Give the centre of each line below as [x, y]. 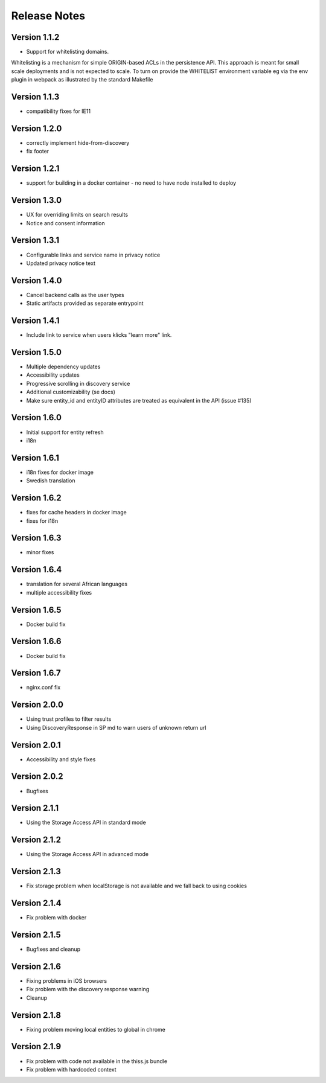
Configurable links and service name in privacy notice [93, 255]
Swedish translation [51, 481]
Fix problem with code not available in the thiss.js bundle [97, 1061]
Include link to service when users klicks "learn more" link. [99, 335]
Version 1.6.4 [37, 570]
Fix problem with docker [56, 918]
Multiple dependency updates [63, 367]
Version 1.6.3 [36, 538]
